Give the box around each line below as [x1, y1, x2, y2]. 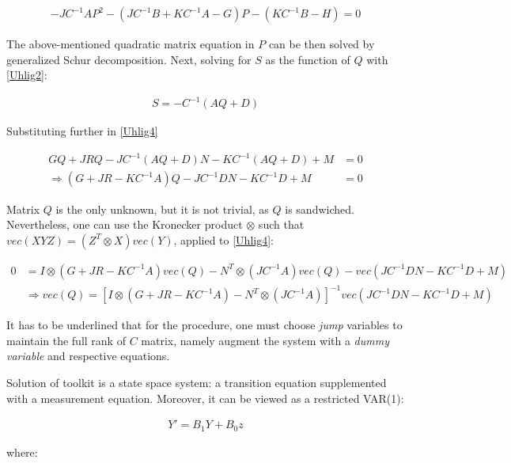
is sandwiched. [285, 200, 354, 217]
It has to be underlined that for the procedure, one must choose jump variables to [6, 317, 403, 333]
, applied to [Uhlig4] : [173, 231, 274, 248]
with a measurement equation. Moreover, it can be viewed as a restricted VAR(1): [6, 389, 404, 406]
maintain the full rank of [6, 332, 126, 348]
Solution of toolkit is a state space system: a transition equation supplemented [6, 374, 387, 391]
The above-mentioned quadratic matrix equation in [6, 36, 255, 52]
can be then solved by [268, 36, 375, 52]
